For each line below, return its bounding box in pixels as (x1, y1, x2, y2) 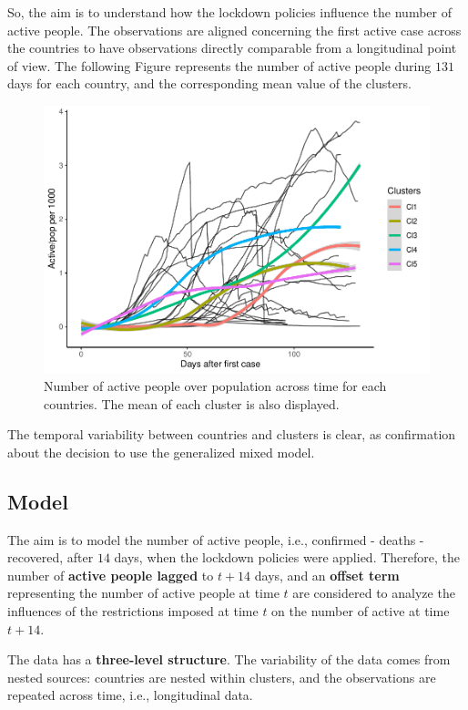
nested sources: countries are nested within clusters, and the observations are (7, 667, 436, 686)
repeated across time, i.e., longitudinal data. (7, 685, 253, 705)
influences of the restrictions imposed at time (7, 602, 259, 621)
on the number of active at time (271, 602, 450, 621)
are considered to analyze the (292, 583, 455, 602)
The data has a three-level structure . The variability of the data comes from (7, 650, 451, 669)
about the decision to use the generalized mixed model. (7, 442, 315, 461)
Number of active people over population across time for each (44, 376, 387, 396)
